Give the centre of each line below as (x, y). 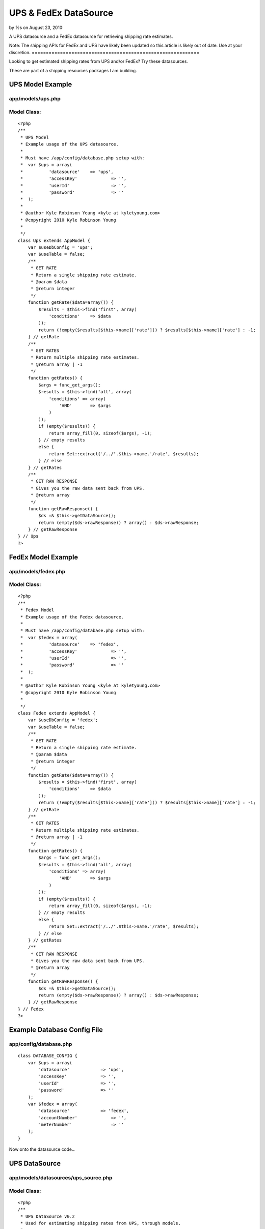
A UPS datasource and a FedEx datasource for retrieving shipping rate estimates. (91, 36)
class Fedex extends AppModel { (57, 713)
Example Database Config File (56, 1030)
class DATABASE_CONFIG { (48, 1056)
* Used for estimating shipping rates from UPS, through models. (101, 1223)
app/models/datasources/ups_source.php (61, 1178)
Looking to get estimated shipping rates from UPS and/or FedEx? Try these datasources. (99, 61)
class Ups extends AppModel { (54, 240)
